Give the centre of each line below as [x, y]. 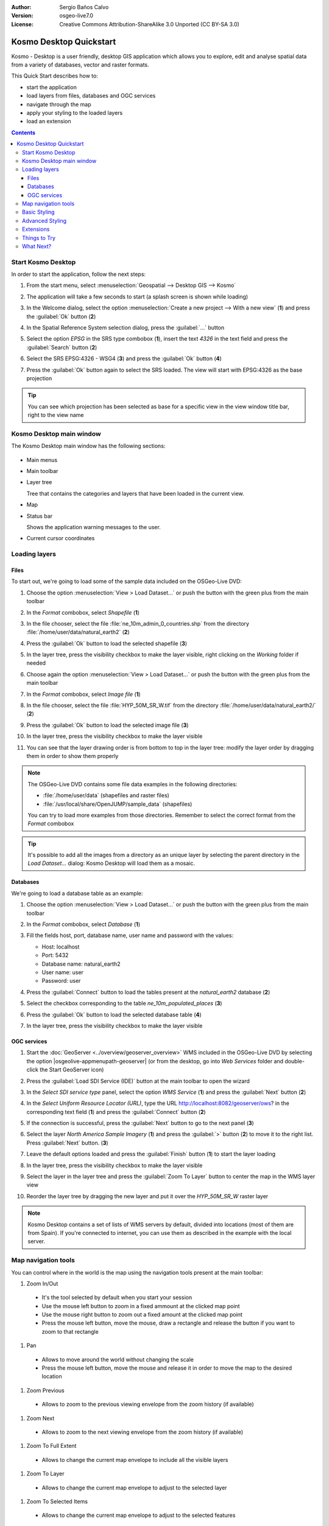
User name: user [62, 972]
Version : [22, 16]
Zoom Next [41, 1418]
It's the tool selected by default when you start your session [117, 1298]
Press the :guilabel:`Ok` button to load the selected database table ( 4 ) [114, 1014]
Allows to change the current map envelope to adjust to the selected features [139, 1515]
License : [22, 24]
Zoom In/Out [42, 1283]
